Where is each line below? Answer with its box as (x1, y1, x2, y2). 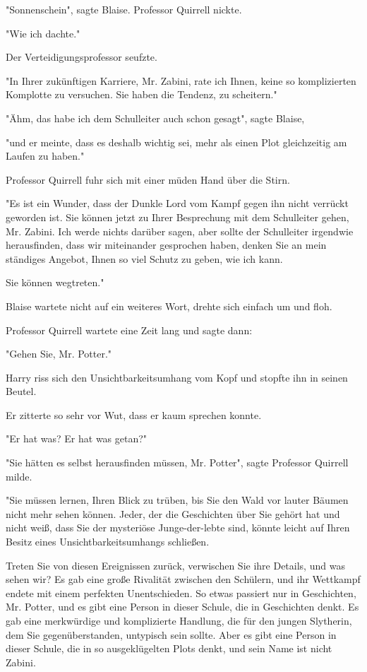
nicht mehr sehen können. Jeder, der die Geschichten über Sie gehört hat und (6, 506, 340, 521)
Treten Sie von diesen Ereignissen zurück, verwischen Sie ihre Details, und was (6, 558, 345, 572)
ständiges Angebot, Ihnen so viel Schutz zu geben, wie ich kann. (6, 251, 283, 266)
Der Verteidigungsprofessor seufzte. (6, 49, 157, 64)
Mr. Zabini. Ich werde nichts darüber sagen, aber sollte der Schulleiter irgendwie (6, 223, 354, 238)
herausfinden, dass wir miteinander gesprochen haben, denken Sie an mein (6, 237, 327, 252)
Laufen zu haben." (6, 148, 85, 163)
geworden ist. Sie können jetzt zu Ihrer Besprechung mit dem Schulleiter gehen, (6, 209, 349, 224)
